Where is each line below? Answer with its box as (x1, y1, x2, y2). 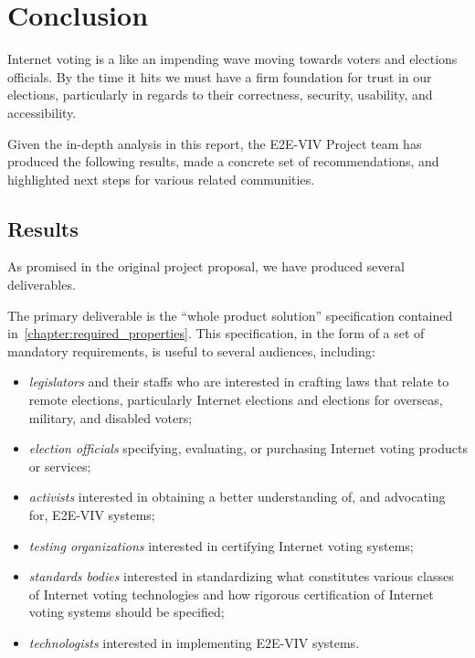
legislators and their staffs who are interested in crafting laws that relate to (28, 372, 449, 391)
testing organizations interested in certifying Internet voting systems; (28, 536, 414, 555)
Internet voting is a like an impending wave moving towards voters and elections (7, 49, 458, 69)
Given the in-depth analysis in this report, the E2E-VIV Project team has (7, 133, 422, 153)
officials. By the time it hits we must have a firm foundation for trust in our (7, 67, 432, 86)
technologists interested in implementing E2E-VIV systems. (28, 632, 360, 652)
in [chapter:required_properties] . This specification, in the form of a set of (7, 324, 425, 343)
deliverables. (7, 275, 76, 294)
